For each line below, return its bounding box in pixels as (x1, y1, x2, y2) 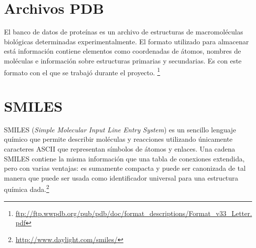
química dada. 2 (4, 183, 49, 194)
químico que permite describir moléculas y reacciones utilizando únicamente (4, 134, 233, 144)
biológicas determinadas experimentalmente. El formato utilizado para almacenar (4, 36, 249, 46)
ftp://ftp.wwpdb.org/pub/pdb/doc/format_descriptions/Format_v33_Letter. (15, 208, 252, 218)
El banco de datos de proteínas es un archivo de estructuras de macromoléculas (4, 27, 243, 37)
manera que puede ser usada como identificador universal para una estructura (4, 172, 238, 183)
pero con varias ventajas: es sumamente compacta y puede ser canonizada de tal (4, 163, 246, 173)
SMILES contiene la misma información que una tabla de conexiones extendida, (4, 153, 245, 163)
